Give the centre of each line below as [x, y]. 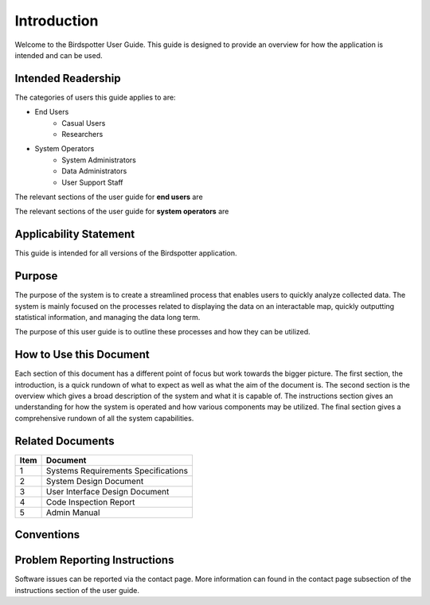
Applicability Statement [75, 234]
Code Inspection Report [90, 502]
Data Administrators [94, 171]
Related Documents [64, 441]
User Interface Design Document [107, 491]
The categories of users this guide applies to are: [95, 97]
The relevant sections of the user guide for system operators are [122, 212]
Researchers [82, 135]
